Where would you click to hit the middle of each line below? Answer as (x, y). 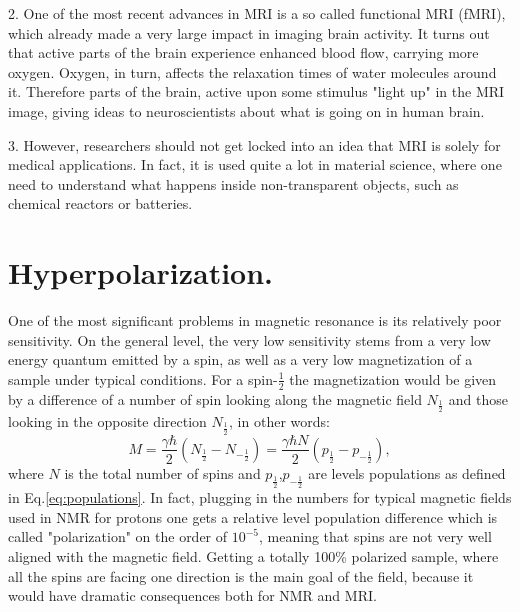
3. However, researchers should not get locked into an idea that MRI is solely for (254, 144)
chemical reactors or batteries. (100, 203)
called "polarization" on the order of (118, 536)
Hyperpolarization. (141, 272)
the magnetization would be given (393, 378)
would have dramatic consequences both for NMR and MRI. (192, 595)
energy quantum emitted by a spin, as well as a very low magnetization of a (240, 359)
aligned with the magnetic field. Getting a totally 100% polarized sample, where (253, 555)
